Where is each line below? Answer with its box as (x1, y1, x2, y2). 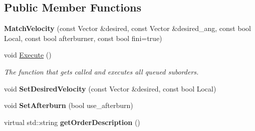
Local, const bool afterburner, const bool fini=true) (4, 32, 162, 43)
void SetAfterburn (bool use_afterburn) (4, 100, 133, 110)
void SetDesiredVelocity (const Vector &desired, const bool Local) (4, 83, 216, 93)
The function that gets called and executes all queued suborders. (4, 66, 199, 76)
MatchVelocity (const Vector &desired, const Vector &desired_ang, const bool (4, 23, 251, 33)
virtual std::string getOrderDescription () (4, 116, 140, 127)
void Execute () (4, 49, 52, 60)
